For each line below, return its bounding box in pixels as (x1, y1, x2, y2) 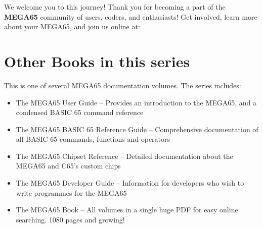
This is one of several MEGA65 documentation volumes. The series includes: (4, 80, 241, 90)
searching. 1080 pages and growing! (16, 214, 125, 224)
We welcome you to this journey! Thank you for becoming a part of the (4, 2, 226, 12)
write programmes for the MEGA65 (16, 187, 127, 198)
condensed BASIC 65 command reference (16, 107, 144, 118)
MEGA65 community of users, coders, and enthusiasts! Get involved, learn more (4, 11, 257, 22)
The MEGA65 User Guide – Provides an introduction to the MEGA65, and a (16, 97, 257, 107)
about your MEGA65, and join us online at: (4, 21, 140, 32)
